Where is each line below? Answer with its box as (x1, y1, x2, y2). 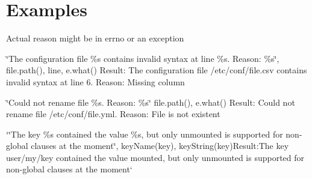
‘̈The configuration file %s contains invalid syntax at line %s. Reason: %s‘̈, (6, 52, 279, 64)
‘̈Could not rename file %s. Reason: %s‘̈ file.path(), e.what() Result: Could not (6, 96, 295, 108)
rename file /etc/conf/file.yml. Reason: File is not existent (6, 108, 220, 120)
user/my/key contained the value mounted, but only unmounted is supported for (6, 151, 305, 163)
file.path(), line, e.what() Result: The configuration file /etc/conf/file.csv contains (6, 64, 307, 76)
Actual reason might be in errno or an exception (6, 32, 184, 44)
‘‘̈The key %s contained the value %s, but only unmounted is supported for (6, 127, 283, 140)
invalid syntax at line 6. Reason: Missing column (6, 75, 185, 88)
